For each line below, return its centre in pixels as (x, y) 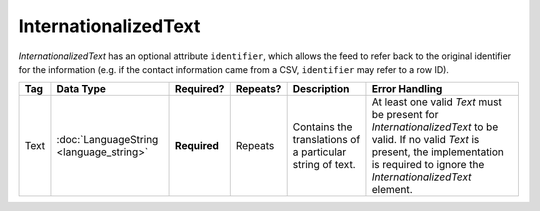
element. (392, 190)
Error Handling (407, 89)
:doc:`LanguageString (107, 140)
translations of (326, 140)
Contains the (322, 127)
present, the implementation (438, 152)
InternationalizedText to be (435, 127)
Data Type (81, 89)
